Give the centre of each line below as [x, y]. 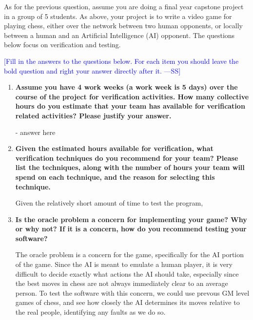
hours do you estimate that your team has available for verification [130, 106]
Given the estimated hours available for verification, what [114, 148]
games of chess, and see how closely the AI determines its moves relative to [127, 302]
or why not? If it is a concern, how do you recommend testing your [131, 229]
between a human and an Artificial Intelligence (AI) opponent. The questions [119, 35]
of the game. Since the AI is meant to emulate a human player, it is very [124, 264]
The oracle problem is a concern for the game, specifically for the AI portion [129, 254]
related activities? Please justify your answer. [93, 115]
